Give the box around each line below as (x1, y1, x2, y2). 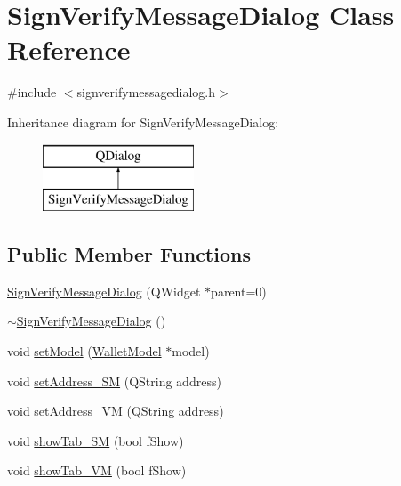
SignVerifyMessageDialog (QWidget (7, 281, 201, 300)
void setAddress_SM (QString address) (7, 371, 221, 390)
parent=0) (211, 281, 267, 300)
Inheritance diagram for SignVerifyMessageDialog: (7, 112, 279, 131)
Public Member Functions (7, 240, 251, 268)
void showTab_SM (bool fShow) (7, 431, 184, 450)
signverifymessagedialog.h (76, 83, 216, 101)
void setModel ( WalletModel (7, 342, 162, 360)
